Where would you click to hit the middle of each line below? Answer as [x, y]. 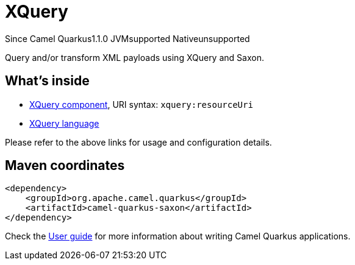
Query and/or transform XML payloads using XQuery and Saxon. [134, 57]
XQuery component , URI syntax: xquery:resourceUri [141, 104]
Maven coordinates [65, 166]
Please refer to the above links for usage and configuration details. [138, 142]
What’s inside [47, 81]
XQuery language [64, 123]
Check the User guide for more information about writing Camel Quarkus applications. [178, 236]
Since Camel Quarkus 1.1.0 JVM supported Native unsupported [127, 38]
